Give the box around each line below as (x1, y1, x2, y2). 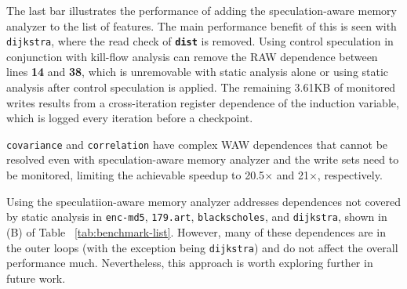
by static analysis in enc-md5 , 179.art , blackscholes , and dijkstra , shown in (6, 208, 387, 225)
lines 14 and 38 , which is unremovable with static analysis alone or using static (6, 63, 389, 80)
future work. (6, 269, 66, 286)
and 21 (276, 167, 309, 183)
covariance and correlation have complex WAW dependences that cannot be (6, 135, 388, 152)
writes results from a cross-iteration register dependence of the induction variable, (6, 94, 399, 110)
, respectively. (317, 167, 383, 183)
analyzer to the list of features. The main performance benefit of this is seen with (6, 17, 397, 34)
